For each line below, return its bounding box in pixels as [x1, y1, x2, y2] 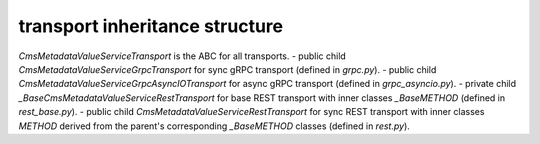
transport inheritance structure [18, 15, 284, 37]
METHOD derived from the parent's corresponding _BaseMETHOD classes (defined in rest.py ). [18, 120, 410, 132]
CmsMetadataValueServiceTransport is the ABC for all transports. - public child [18, 50, 347, 62]
